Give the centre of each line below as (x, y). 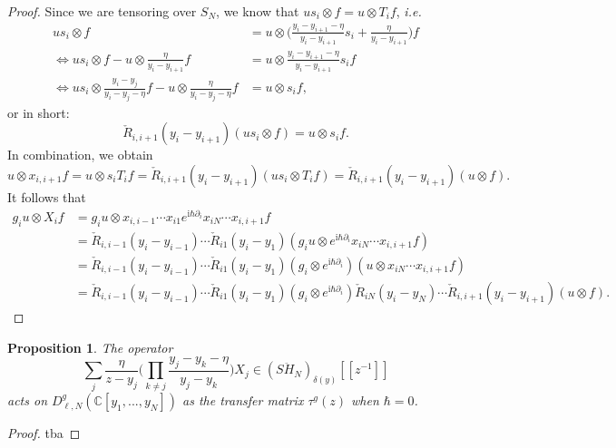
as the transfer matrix (243, 399)
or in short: (39, 112)
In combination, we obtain (80, 155)
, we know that (258, 11)
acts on (28, 399)
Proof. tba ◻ (44, 432)
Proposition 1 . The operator (90, 347)
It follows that (47, 197)
